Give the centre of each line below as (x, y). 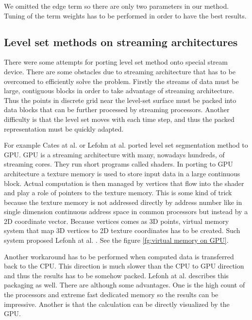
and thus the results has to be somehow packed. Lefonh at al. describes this (116, 275)
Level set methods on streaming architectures (121, 42)
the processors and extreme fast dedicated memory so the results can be (111, 295)
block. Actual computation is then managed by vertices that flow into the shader (124, 183)
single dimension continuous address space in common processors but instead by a (126, 211)
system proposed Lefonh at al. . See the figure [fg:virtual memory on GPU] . (116, 240)
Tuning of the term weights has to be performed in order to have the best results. (125, 15)
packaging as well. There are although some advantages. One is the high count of (125, 285)
